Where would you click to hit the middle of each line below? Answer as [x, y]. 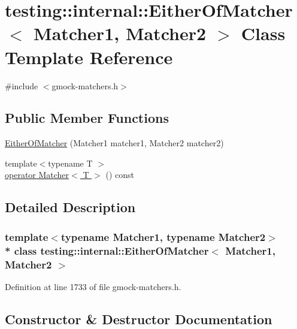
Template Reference [89, 57]
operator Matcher [37, 175]
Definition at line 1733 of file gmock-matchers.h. [93, 286]
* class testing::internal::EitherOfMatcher [107, 250]
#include [22, 85]
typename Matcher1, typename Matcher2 [163, 236]
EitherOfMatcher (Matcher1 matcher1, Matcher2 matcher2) [114, 143]
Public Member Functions [87, 118]
